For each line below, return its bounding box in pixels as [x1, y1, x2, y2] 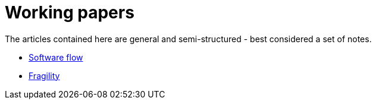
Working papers [5, 2, 134, 23]
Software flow [29, 52, 83, 62]
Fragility [29, 70, 60, 81]
